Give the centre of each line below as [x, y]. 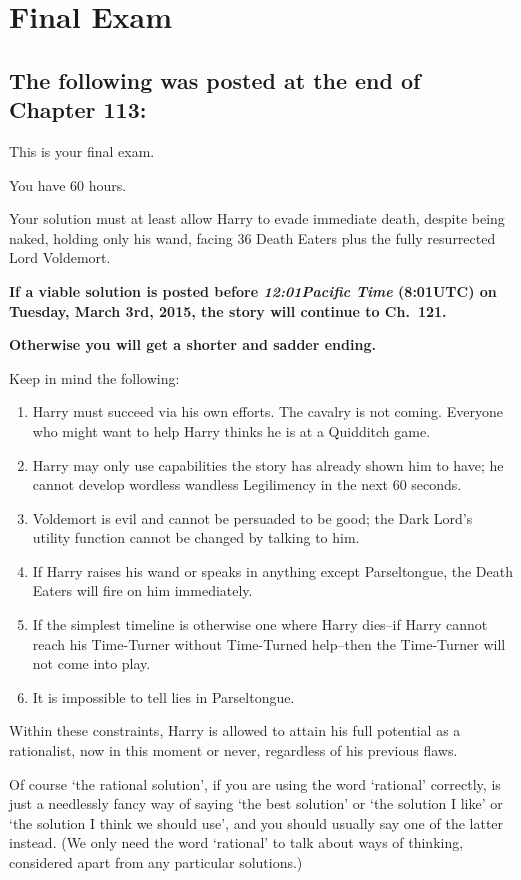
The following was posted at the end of [215, 79]
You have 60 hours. [68, 184]
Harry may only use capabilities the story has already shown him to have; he [268, 464]
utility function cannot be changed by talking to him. [196, 537]
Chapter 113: [78, 109]
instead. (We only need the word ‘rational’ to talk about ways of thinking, [236, 842]
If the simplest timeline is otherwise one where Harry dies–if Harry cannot [260, 624]
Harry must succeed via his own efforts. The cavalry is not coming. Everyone [267, 411]
